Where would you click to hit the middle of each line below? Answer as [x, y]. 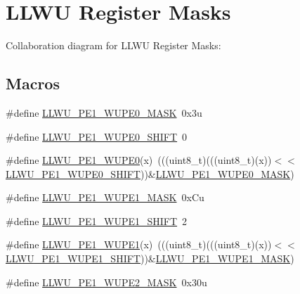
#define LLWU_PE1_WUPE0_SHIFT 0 [97, 136]
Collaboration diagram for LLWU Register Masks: [113, 45]
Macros [33, 83]
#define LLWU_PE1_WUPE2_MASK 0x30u [106, 282]
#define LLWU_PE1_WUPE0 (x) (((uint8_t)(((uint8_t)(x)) [139, 160]
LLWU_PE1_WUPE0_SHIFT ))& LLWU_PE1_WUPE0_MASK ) [150, 173]
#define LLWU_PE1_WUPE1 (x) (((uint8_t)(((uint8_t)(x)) [139, 244]
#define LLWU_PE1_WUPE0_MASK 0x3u [104, 112]
